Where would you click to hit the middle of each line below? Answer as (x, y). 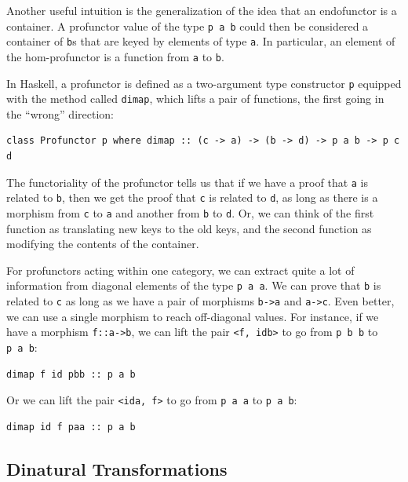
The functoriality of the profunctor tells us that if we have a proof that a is (188, 182)
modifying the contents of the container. (103, 244)
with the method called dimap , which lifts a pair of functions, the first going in (195, 99)
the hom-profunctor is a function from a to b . (115, 56)
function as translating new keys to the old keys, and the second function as (189, 228)
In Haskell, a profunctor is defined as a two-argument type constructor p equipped (204, 83)
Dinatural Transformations (117, 468)
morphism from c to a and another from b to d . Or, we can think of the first (190, 212)
